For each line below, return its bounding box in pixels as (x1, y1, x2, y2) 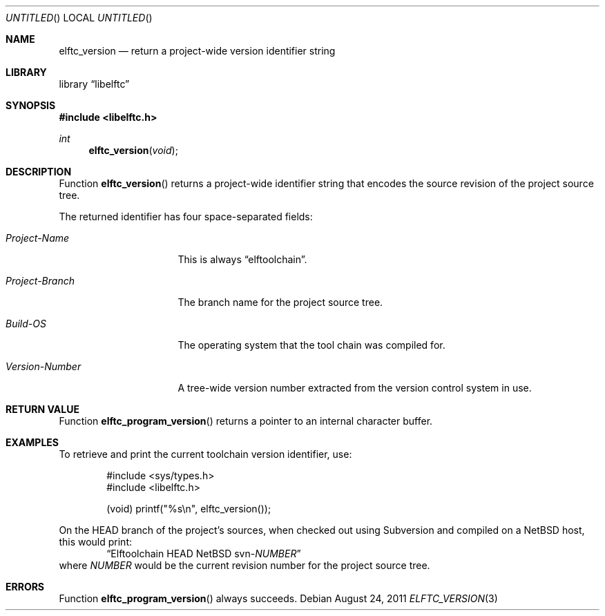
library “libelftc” (59, 78, 130, 90)
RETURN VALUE (6, 403, 79, 415)
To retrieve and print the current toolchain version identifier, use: (59, 448, 352, 460)
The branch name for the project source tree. (177, 296, 383, 308)
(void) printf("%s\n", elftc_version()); (106, 503, 271, 514)
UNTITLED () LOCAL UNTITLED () (6, 12, 153, 23)
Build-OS (6, 318, 46, 329)
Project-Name (6, 232, 70, 244)
